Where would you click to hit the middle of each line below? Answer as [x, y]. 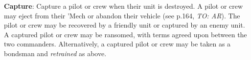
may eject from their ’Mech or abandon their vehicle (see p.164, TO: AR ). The [122, 15]
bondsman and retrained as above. [55, 53]
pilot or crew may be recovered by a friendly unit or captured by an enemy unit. [125, 25]
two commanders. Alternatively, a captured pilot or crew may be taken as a [117, 44]
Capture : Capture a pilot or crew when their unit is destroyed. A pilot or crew [124, 6]
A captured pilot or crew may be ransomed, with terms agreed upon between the [125, 34]
